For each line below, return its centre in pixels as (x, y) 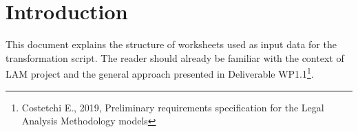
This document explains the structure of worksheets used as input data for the (171, 44)
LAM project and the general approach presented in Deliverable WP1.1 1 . (160, 73)
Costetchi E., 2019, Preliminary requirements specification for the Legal (173, 107)
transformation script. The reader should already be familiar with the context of (175, 57)
